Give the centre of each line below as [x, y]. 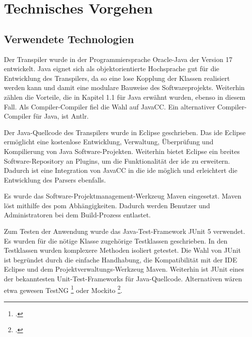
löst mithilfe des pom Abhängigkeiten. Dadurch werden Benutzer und [107, 205]
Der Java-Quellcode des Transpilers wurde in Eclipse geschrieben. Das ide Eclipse [125, 132]
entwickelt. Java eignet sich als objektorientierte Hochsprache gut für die [112, 69]
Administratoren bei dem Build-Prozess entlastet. [77, 215]
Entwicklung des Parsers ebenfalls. [55, 179]
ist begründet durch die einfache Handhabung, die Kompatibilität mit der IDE [121, 259]
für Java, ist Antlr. [61, 116]
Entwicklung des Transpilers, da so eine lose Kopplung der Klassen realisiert [117, 78]
